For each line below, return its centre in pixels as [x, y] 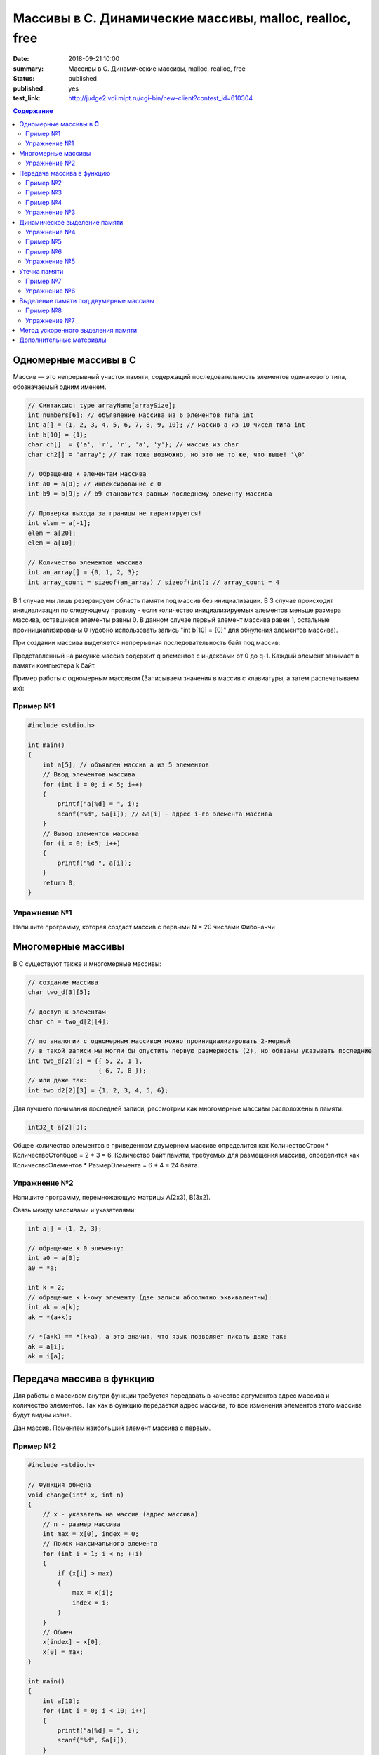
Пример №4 [44, 202]
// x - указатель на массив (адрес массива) [120, 1514]
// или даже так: [58, 1080]
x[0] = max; [63, 1652]
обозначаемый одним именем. [60, 387]
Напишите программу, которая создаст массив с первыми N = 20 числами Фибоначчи [144, 927]
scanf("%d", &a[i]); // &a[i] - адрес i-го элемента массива [165, 814]
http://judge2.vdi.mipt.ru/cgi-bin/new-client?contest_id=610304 [161, 98]
